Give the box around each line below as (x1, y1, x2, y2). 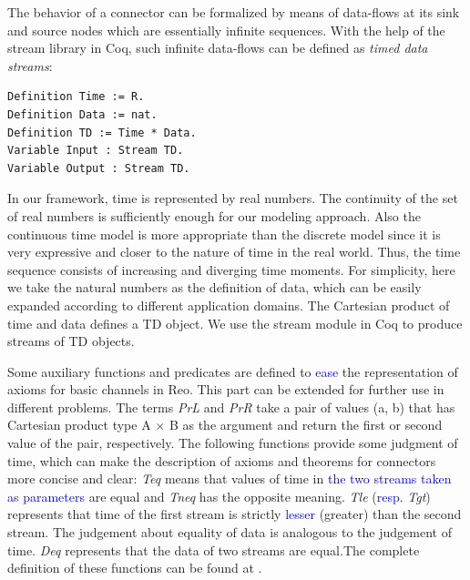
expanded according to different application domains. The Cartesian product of (7, 295, 450, 314)
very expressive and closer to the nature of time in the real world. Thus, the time (7, 242, 461, 261)
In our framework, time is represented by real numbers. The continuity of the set (7, 188, 458, 208)
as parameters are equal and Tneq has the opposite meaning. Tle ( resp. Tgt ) (7, 486, 431, 505)
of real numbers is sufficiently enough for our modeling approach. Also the (7, 206, 421, 225)
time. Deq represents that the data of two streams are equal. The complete (7, 540, 420, 559)
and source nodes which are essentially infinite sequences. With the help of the (7, 20, 445, 39)
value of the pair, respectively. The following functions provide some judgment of (7, 433, 458, 453)
